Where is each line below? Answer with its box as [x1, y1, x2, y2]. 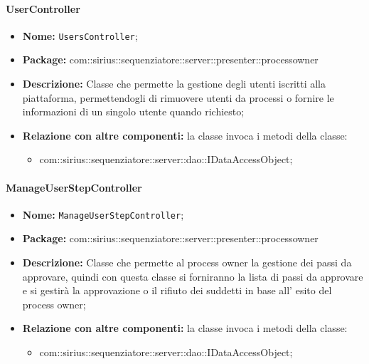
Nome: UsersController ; [22, 28, 138, 43]
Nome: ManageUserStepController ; [22, 207, 184, 222]
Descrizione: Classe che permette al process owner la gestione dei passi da [22, 255, 352, 270]
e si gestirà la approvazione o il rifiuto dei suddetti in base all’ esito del [22, 283, 332, 298]
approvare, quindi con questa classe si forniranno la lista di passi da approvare [22, 269, 363, 284]
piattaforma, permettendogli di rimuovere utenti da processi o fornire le [22, 90, 334, 105]
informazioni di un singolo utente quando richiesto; [22, 104, 245, 119]
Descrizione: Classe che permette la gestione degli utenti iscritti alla [22, 76, 326, 91]
